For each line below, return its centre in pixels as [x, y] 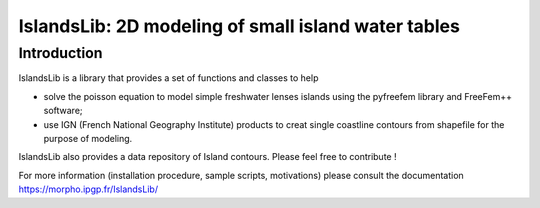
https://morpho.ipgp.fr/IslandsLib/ [88, 189]
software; [63, 111]
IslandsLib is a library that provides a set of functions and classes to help [168, 78]
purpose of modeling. [88, 138]
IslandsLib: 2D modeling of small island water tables [239, 26]
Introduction [60, 53]
